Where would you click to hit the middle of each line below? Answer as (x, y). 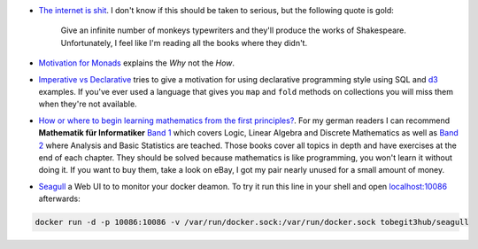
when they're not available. (88, 104)
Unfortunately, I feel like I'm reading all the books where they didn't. (184, 43)
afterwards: (59, 198)
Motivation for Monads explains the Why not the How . (136, 63)
